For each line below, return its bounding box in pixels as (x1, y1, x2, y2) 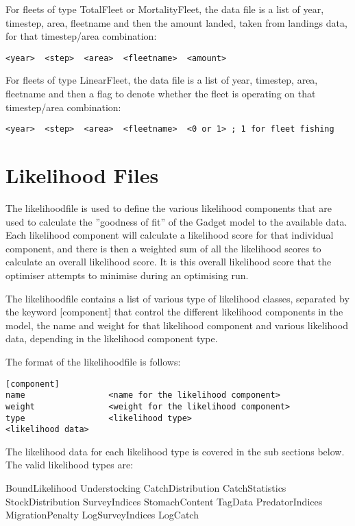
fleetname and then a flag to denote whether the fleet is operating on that (5, 86, 316, 101)
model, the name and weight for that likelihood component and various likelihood (5, 318, 348, 332)
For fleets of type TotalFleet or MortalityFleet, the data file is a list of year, (5, 2, 324, 16)
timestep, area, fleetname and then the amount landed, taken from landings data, (5, 15, 347, 29)
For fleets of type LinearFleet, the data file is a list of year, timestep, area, (5, 73, 318, 87)
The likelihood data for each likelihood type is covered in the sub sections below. (5, 444, 345, 458)
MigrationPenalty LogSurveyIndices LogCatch (5, 507, 199, 522)
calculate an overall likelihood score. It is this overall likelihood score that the (5, 254, 332, 269)
